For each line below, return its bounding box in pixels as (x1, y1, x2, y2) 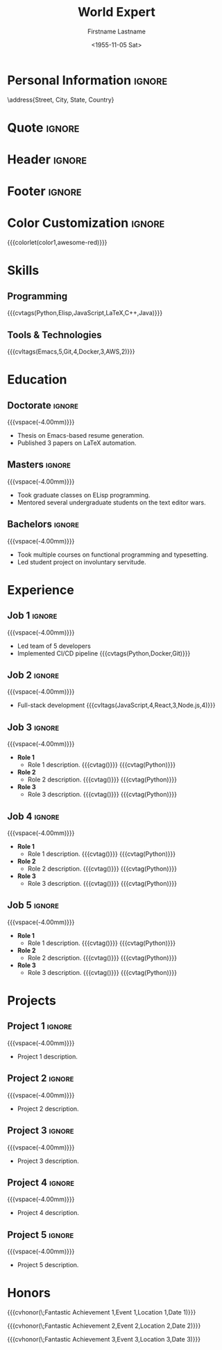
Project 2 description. (17, 1104, 79, 1113)
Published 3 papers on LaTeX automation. (17, 439, 137, 447)
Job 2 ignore (7, 669, 59, 681)
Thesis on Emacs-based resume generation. (17, 431, 144, 439)
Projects (7, 993, 57, 1009)
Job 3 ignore (7, 721, 60, 733)
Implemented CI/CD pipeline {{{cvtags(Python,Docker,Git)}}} (17, 649, 191, 658)
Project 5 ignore (7, 1229, 74, 1241)
